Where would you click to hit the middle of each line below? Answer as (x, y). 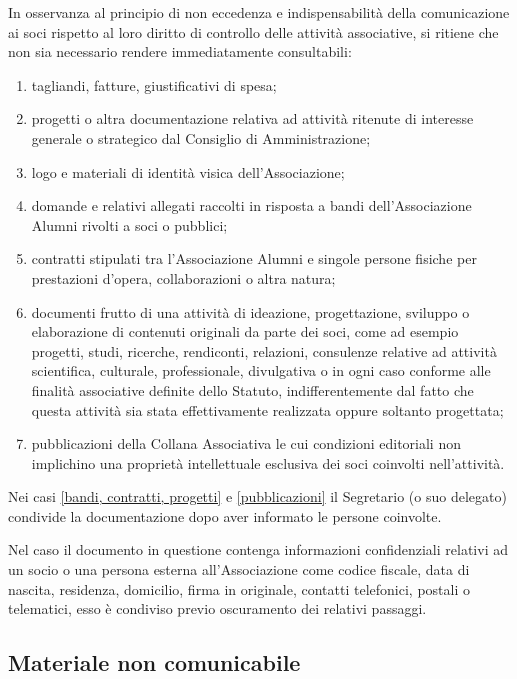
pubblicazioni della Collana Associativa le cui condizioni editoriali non (246, 443)
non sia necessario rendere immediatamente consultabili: (180, 51)
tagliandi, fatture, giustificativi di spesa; (154, 84)
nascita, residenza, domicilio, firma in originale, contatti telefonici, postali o (239, 588)
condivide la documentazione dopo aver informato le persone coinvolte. (225, 515)
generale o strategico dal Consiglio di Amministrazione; (201, 137)
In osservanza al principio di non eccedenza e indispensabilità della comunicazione (259, 12)
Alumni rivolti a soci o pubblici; (129, 224)
